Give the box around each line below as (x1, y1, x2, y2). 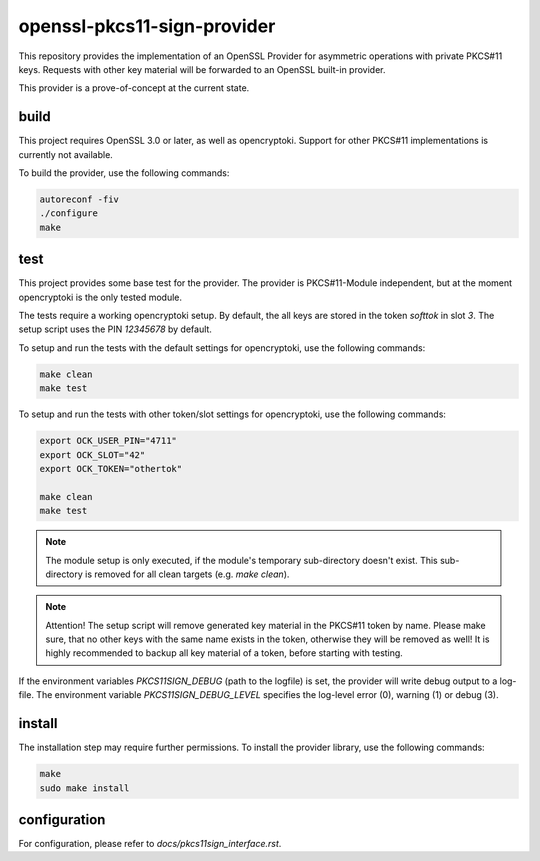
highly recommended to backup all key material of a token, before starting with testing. (45, 647, 404, 659)
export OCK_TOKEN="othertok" (39, 463, 183, 474)
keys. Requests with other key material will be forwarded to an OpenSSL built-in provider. (18, 63, 386, 75)
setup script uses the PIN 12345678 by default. (18, 323, 212, 335)
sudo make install (39, 782, 130, 794)
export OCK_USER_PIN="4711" (39, 435, 177, 447)
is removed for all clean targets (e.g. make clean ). (85, 568, 290, 580)
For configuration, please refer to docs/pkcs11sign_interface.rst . (18, 838, 282, 850)
